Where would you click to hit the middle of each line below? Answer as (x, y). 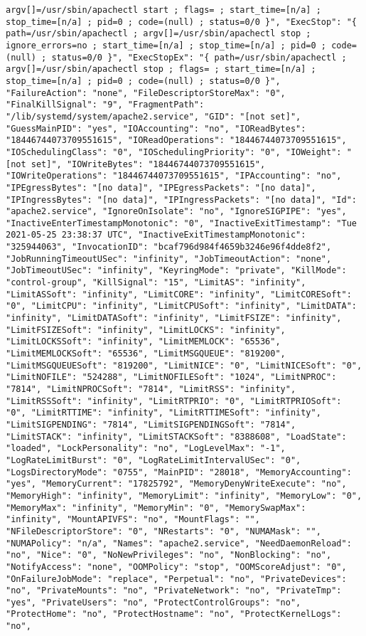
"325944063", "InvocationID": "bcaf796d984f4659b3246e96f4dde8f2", (169, 247)
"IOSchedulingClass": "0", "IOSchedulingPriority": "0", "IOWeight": (174, 152)
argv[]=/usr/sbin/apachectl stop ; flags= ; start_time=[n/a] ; (161, 69)
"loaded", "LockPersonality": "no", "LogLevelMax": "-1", (146, 449)
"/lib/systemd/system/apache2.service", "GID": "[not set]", (154, 116)
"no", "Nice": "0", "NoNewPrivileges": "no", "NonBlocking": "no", (169, 555)
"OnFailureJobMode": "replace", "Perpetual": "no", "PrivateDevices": (176, 579)
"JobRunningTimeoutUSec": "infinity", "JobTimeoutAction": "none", (169, 259)
